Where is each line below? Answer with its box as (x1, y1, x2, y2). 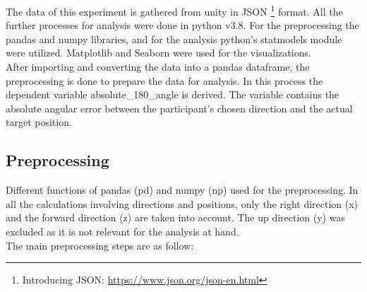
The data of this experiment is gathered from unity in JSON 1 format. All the (6, 2, 343, 18)
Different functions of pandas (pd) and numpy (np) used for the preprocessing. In (6, 182, 359, 197)
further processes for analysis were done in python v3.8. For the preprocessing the (6, 18, 359, 33)
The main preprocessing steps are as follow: (6, 238, 194, 252)
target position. (6, 115, 72, 129)
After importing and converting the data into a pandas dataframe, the (6, 59, 310, 74)
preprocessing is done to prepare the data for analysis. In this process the (6, 73, 323, 88)
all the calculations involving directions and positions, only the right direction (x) (6, 196, 359, 211)
